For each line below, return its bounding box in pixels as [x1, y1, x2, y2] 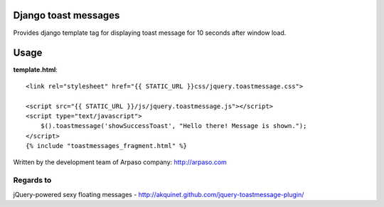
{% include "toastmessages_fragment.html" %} [26, 142, 188, 150]
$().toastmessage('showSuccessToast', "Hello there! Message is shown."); [40, 122, 307, 130]
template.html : [13, 65, 58, 74]
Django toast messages [13, 9, 120, 21]
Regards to [13, 175, 52, 185]
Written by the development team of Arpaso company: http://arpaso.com [13, 157, 227, 166]
